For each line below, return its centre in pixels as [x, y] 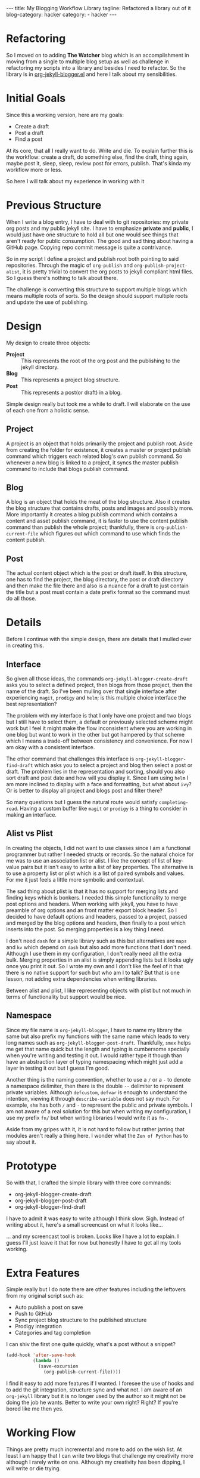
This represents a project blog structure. [71, 380]
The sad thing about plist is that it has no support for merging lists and [92, 891]
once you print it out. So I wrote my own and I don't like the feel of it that [95, 966]
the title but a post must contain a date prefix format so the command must [98, 592]
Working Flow [41, 1433]
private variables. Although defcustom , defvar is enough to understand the [97, 1092]
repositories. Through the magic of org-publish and [69, 265]
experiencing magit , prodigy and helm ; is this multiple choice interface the [96, 697]
